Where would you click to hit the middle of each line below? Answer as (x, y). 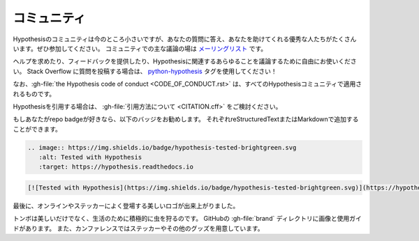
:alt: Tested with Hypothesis (90, 157)
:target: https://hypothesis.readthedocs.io (116, 167)
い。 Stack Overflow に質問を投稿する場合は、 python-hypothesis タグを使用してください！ (145, 71)
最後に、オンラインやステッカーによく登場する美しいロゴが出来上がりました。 (126, 206)
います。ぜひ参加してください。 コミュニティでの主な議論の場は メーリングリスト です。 (140, 48)
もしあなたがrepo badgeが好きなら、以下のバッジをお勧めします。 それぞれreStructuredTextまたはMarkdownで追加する (186, 119)
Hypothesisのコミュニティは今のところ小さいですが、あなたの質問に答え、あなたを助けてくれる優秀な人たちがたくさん (185, 39)
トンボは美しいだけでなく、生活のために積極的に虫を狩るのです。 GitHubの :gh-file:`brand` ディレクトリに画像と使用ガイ (188, 219)
